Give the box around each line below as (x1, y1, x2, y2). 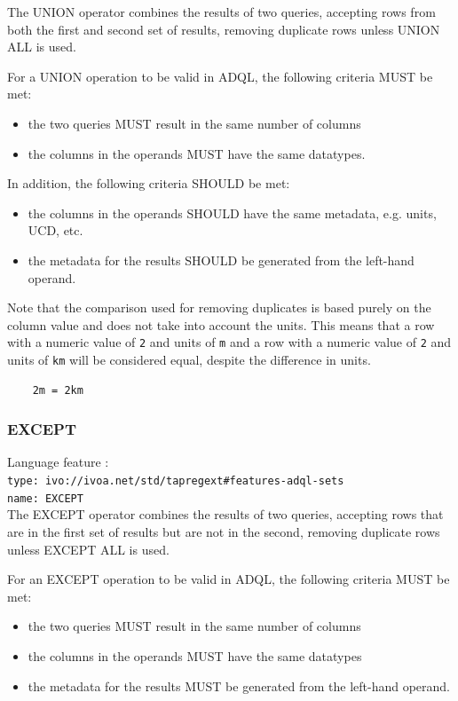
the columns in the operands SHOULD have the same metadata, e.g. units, (28, 203, 437, 222)
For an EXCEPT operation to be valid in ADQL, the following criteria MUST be (7, 570, 450, 588)
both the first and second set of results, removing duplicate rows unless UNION (7, 20, 440, 38)
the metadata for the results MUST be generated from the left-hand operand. (28, 676, 450, 695)
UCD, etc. (28, 221, 83, 240)
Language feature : (7, 453, 109, 471)
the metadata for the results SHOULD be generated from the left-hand (28, 250, 415, 269)
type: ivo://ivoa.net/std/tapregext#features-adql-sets (7, 475, 344, 488)
